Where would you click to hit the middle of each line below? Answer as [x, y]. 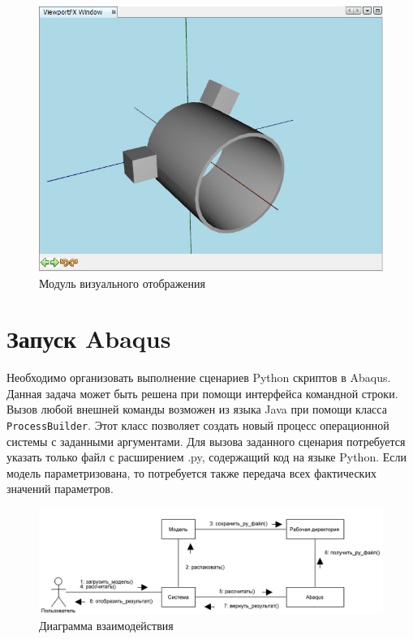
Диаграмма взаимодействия [106, 625]
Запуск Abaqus [89, 339]
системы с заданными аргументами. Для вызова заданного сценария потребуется [206, 441]
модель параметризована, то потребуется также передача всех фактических [191, 472]
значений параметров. [60, 489]
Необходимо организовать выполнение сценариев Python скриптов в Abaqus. [199, 377]
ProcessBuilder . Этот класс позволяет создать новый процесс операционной [198, 425]
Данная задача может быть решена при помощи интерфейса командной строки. [202, 393]
